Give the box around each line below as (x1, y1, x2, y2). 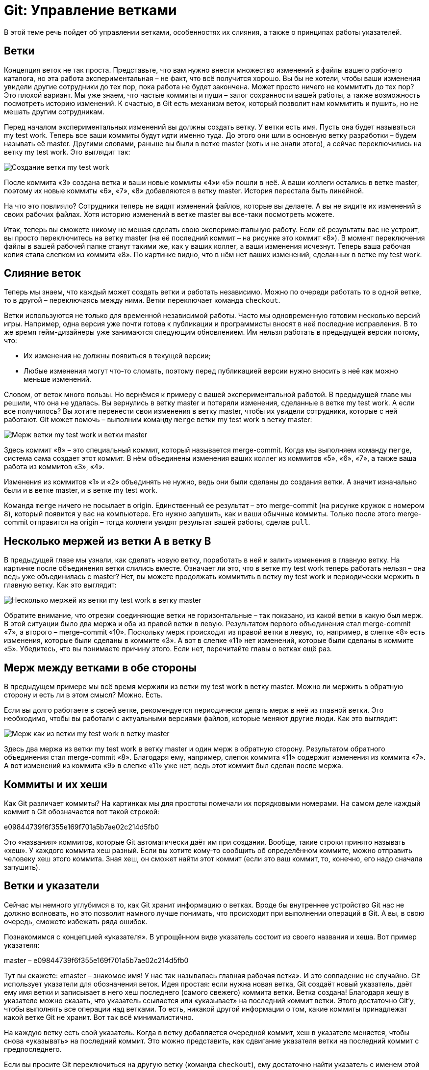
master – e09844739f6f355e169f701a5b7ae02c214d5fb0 (4, 956, 189, 964)
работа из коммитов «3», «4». (4, 462, 105, 471)
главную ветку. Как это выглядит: (4, 581, 117, 589)
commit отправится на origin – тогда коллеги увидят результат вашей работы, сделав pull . (4, 518, 310, 527)
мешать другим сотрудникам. (4, 107, 104, 116)
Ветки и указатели (4, 880, 100, 892)
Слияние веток (4, 267, 81, 280)
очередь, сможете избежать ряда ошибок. (4, 917, 148, 926)
